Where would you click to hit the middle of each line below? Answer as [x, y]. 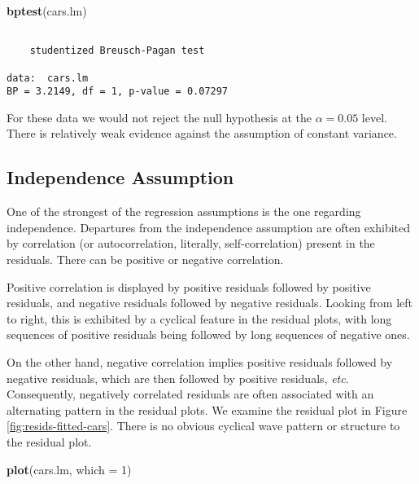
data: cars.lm [48, 78]
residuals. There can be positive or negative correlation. [145, 260]
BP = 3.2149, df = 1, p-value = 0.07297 [118, 92]
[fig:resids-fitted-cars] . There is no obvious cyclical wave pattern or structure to [203, 426]
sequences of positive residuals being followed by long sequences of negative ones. [208, 334]
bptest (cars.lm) [47, 11]
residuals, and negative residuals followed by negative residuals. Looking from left [209, 303]
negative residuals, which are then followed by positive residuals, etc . [178, 378]
